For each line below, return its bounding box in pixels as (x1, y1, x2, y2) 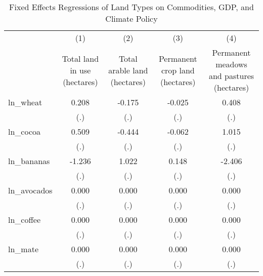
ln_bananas (8, 155, 50, 167)
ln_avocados (8, 184, 53, 196)
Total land (62, 52, 99, 64)
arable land (108, 64, 148, 76)
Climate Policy (105, 13, 158, 24)
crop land (161, 64, 195, 76)
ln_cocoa (8, 126, 41, 137)
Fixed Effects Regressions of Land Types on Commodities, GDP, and (9, 1, 254, 13)
